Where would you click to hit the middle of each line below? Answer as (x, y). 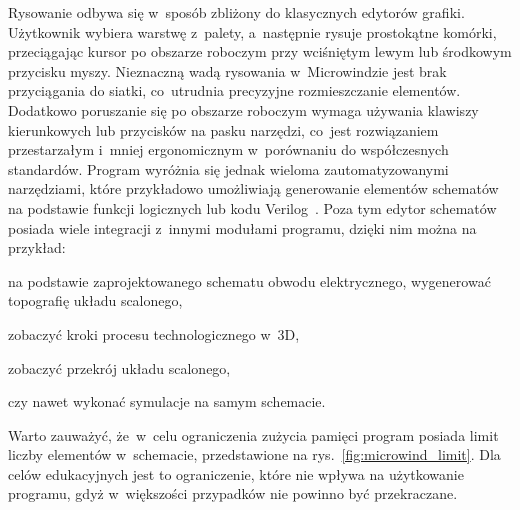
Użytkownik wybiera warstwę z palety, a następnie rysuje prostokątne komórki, (252, 31)
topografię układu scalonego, (95, 300)
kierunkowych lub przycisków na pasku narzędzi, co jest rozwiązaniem (223, 129)
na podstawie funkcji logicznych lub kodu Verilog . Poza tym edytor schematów (252, 207)
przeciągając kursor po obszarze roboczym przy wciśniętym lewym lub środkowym (260, 51)
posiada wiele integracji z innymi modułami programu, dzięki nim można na (242, 227)
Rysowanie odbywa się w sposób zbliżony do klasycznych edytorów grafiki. (236, 12)
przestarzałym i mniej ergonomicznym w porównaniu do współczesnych (228, 149)
